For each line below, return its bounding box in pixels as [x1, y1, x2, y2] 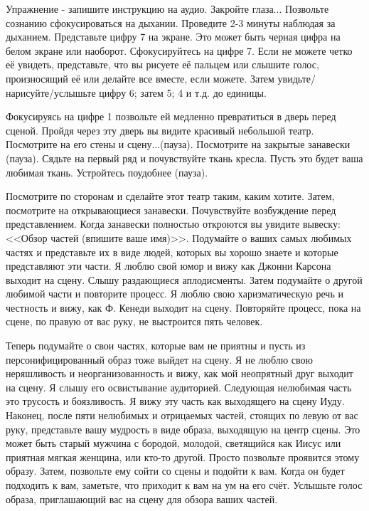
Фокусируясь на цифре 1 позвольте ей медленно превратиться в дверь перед [6, 109, 336, 124]
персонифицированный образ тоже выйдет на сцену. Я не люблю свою [6, 352, 313, 367]
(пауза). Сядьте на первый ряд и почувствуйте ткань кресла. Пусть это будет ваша [6, 150, 363, 165]
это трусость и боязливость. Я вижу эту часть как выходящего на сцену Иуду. [6, 394, 345, 409]
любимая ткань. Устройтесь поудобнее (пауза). [6, 164, 208, 179]
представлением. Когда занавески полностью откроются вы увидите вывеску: [6, 216, 341, 231]
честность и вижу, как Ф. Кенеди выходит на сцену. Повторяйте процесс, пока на [6, 300, 361, 315]
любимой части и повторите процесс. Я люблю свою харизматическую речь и [6, 286, 343, 301]
